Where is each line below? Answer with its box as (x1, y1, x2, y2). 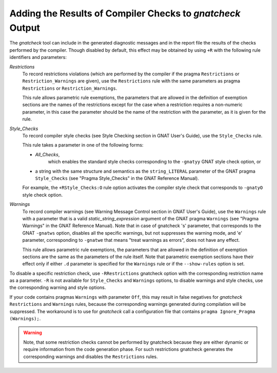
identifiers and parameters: (9, 54, 67, 60)
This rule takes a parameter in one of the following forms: (22, 142, 144, 148)
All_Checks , (35, 151, 60, 157)
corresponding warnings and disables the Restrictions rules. (23, 354, 159, 360)
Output (9, 22, 41, 33)
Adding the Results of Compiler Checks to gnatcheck (9, 8, 241, 19)
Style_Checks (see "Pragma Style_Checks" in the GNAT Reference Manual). (35, 175, 200, 181)
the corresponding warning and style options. (9, 284, 106, 291)
